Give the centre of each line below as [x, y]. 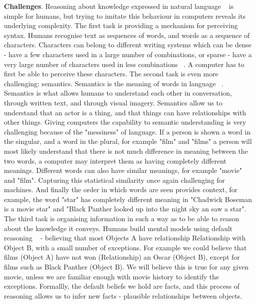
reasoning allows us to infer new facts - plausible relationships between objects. [123, 295]
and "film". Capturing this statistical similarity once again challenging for [114, 180]
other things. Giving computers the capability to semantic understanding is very [125, 122]
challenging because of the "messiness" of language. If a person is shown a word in [127, 131]
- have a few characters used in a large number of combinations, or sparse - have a [128, 54]
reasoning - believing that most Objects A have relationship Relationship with [125, 238]
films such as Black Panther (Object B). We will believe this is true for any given [126, 267]
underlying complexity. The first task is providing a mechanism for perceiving [121, 25]
